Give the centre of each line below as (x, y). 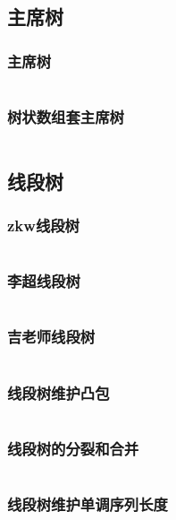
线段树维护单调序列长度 (88, 504)
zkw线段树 (43, 225)
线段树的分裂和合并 (73, 448)
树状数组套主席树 (66, 116)
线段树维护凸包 (59, 392)
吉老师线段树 (51, 337)
